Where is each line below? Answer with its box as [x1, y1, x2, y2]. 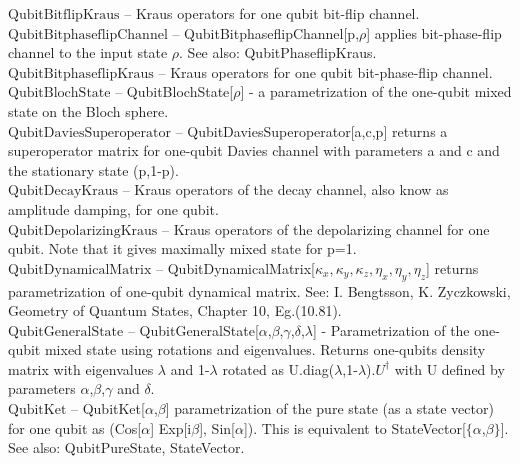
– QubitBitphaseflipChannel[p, [172, 22, 360, 43]
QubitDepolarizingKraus [8, 223, 158, 238]
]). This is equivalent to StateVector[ [243, 417, 466, 438]
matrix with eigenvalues [8, 358, 154, 379]
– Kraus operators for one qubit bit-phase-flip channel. [158, 61, 493, 82]
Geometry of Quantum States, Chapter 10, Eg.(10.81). [8, 300, 342, 321]
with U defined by [394, 358, 505, 379]
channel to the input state [8, 42, 168, 63]
